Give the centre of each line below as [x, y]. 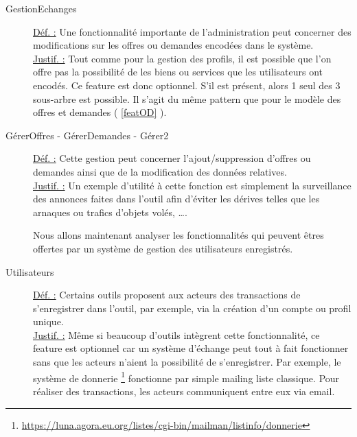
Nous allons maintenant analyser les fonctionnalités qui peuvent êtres [178, 235]
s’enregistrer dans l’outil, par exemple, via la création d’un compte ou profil [192, 308]
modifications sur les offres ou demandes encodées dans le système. [173, 45]
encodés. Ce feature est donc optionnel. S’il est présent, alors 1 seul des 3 [187, 85]
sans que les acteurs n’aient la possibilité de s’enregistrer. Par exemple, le [187, 362]
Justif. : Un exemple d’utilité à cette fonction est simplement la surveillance [192, 185]
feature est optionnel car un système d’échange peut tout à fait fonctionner [191, 348]
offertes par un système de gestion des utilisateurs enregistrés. [163, 248]
